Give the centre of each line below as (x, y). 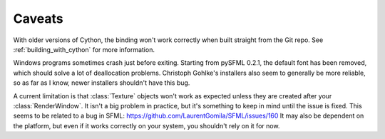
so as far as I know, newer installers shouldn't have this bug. (102, 83)
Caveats (38, 19)
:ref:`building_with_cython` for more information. (84, 49)
